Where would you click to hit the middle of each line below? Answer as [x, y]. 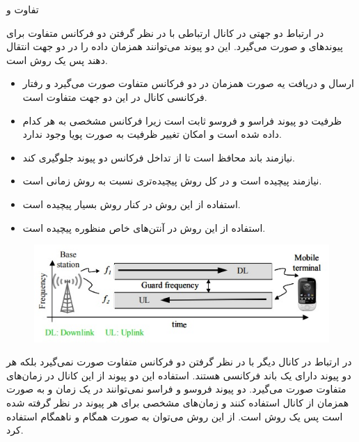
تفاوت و [23, 9]
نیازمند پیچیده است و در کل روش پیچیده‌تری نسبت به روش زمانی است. [172, 181]
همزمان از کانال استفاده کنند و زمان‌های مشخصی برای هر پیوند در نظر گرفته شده [178, 403]
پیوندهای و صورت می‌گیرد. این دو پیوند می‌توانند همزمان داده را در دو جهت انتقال [175, 46]
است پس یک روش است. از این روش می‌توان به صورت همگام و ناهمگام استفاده [175, 416]
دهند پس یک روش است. [57, 60]
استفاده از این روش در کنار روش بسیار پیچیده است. [131, 204]
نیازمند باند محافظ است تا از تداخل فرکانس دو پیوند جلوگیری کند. [159, 157]
